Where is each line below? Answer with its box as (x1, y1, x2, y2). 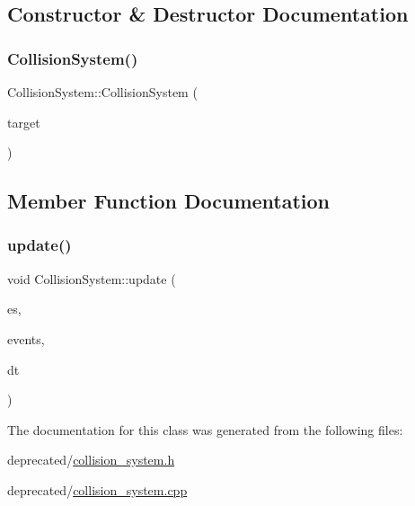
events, (7, 329, 45, 348)
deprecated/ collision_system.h (7, 450, 175, 469)
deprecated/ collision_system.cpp (7, 480, 188, 499)
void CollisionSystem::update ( (7, 269, 176, 288)
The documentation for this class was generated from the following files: (7, 420, 403, 439)
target (7, 112, 40, 131)
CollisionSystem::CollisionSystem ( (7, 83, 198, 101)
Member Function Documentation (7, 187, 331, 215)
